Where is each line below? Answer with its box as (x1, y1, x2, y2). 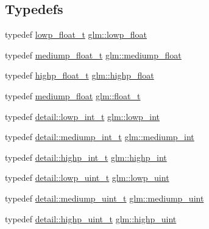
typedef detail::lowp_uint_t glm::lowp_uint (5, 171, 169, 184)
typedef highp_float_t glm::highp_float (5, 69, 154, 82)
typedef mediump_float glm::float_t (5, 89, 141, 102)
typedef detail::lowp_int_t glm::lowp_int (5, 110, 160, 122)
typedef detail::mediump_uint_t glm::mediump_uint (5, 191, 204, 204)
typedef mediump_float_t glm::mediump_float (5, 48, 182, 61)
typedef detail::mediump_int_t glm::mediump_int (5, 130, 194, 143)
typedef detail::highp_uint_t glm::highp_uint (5, 212, 177, 225)
